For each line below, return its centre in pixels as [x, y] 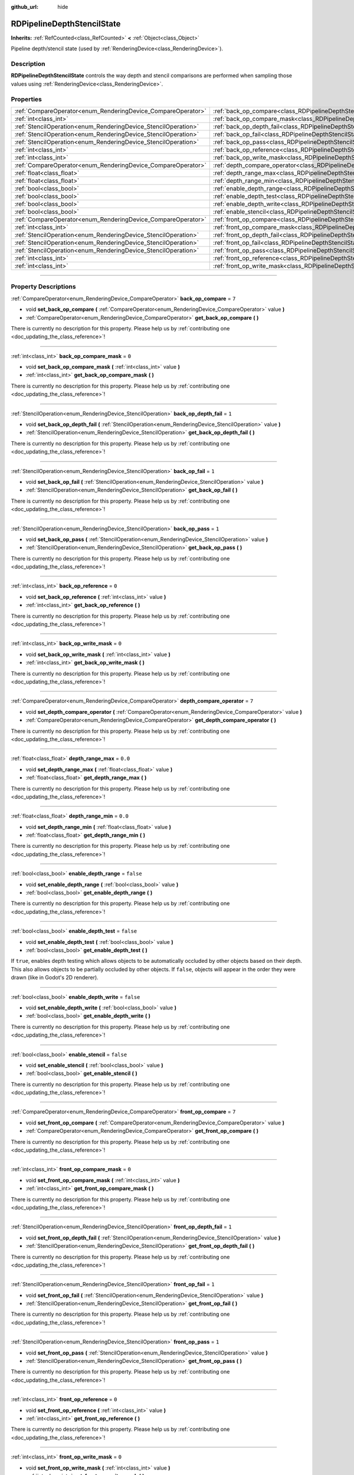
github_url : [24, 7]
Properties [27, 99]
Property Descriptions [43, 287]
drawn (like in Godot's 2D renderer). [55, 978]
